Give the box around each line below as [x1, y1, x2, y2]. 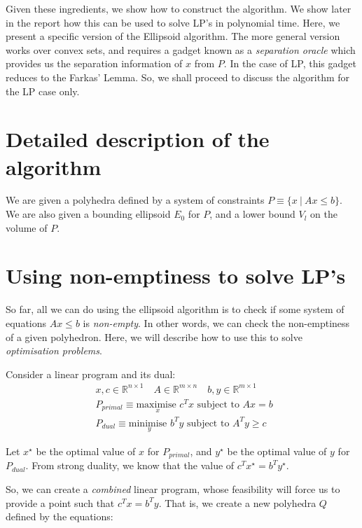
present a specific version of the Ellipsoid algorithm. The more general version [6, 29, 340, 43]
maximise [136, 399, 176, 410]
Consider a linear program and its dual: [6, 366, 176, 381]
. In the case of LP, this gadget [223, 56, 356, 71]
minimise [128, 418, 167, 429]
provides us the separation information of [6, 56, 183, 71]
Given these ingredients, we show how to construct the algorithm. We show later [6, 1, 351, 15]
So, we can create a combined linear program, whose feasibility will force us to [6, 482, 340, 496]
